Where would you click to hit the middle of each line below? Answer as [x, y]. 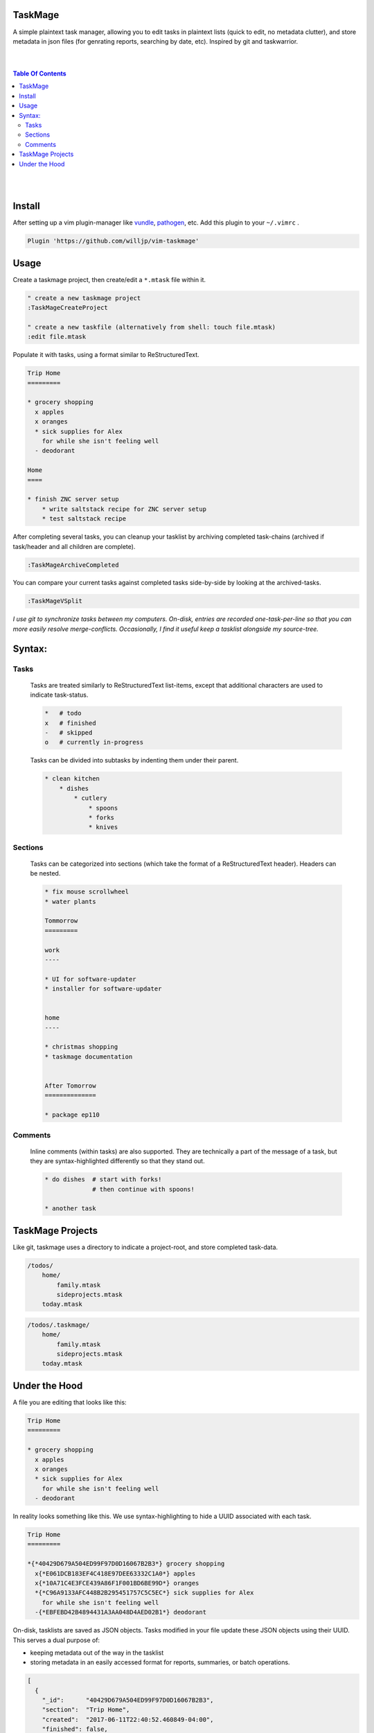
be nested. [45, 873]
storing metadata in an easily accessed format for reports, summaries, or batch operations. [160, 1662]
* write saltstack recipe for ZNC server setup [124, 509]
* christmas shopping [81, 1047]
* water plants [70, 902]
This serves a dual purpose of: [56, 1640]
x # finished [70, 723]
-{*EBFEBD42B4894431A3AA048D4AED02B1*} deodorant [121, 1612]
